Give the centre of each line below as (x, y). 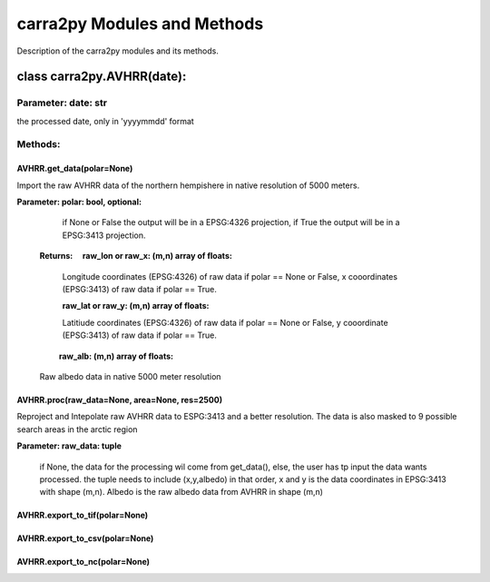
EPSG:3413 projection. (104, 235)
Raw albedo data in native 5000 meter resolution (130, 376)
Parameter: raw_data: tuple (69, 446)
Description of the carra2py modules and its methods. (118, 51)
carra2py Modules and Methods (140, 24)
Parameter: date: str (62, 103)
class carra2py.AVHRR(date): (102, 77)
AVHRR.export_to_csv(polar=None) (85, 538)
